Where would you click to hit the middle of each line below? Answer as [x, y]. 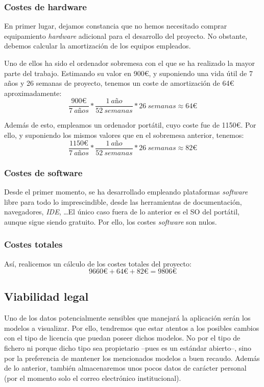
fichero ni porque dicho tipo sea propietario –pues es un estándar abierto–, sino [128, 348]
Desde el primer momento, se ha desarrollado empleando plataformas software [126, 191]
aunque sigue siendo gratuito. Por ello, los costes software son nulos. [111, 221]
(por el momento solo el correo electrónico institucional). [93, 378]
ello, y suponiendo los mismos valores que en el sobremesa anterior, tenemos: [124, 135]
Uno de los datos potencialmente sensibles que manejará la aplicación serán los [127, 318]
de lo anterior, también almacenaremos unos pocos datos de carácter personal [125, 368]
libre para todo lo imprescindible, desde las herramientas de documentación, [123, 201]
